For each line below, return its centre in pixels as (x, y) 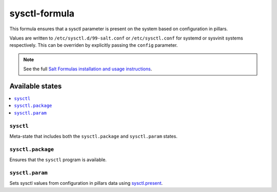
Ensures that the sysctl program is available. (58, 160)
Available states (36, 86)
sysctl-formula (42, 13)
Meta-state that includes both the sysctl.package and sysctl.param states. (94, 136)
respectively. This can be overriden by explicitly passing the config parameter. (94, 45)
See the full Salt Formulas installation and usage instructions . (88, 69)
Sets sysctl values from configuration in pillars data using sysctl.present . (86, 183)
